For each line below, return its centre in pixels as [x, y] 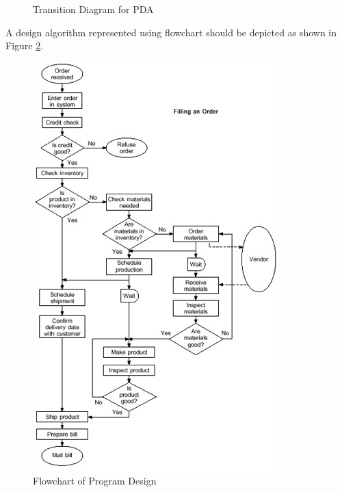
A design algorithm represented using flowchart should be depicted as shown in [171, 32]
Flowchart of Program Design [95, 481]
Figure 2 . [25, 46]
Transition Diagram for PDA [93, 9]
